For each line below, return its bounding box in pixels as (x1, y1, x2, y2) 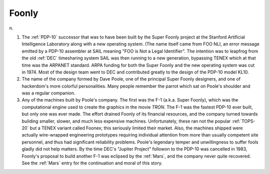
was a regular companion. (21, 90, 75, 96)
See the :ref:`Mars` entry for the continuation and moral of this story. (21, 160, 162, 166)
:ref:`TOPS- (231, 118, 255, 124)
